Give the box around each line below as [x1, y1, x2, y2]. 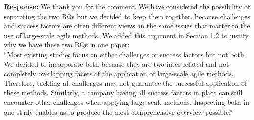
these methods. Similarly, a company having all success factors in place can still [4, 87, 243, 98]
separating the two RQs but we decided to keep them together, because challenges [4, 11, 250, 21]
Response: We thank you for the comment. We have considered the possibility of [4, 1, 250, 11]
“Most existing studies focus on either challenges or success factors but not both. [4, 49, 246, 59]
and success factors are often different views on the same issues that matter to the [4, 20, 250, 31]
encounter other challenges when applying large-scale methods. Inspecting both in [4, 97, 249, 107]
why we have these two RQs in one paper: [4, 40, 130, 50]
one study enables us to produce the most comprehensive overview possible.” [4, 106, 233, 117]
